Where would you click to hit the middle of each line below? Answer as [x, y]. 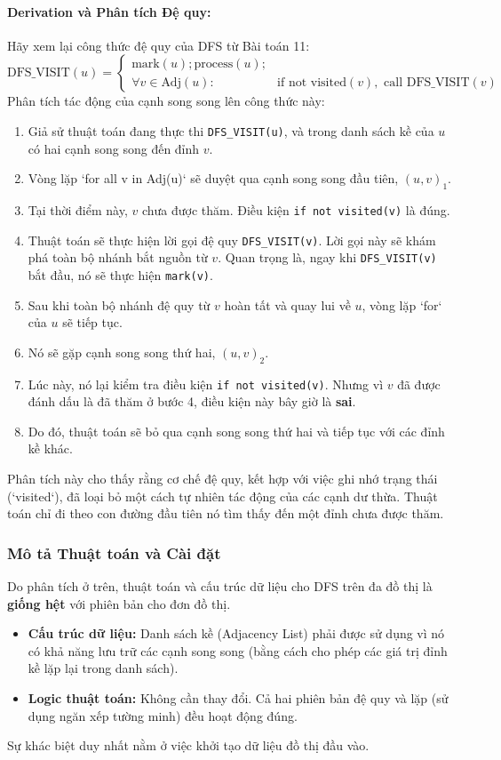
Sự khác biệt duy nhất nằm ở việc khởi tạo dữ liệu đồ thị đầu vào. [188, 745]
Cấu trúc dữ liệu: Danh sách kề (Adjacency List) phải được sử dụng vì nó [236, 633]
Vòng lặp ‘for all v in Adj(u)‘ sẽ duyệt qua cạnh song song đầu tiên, [213, 178]
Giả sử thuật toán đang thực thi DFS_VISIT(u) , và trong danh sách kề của [231, 130]
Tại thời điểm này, [78, 210]
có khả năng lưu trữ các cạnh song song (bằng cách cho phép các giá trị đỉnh [238, 650]
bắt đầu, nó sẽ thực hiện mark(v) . [120, 275]
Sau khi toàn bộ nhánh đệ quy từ [119, 304]
